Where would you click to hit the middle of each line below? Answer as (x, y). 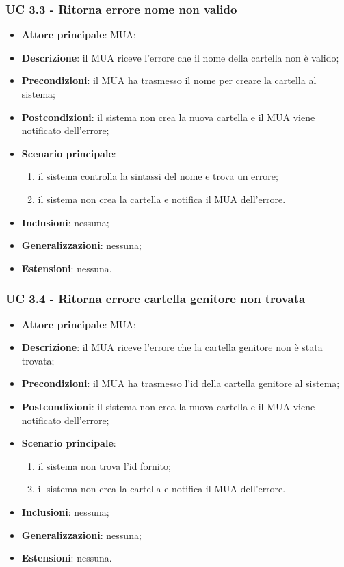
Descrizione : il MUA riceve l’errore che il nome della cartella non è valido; (180, 57)
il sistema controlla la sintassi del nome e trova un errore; (158, 176)
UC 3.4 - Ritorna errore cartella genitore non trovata (156, 299)
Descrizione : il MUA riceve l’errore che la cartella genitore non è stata (172, 347)
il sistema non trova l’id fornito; (104, 465)
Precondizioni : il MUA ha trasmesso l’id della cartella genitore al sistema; (181, 383)
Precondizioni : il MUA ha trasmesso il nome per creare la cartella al (169, 80)
